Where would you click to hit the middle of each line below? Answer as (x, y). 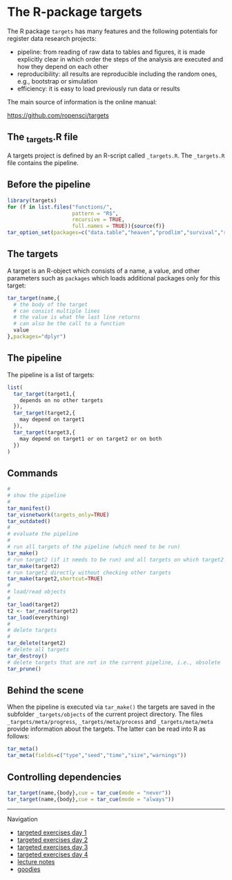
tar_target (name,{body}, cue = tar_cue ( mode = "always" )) (91, 799)
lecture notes (36, 861)
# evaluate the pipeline (43, 534)
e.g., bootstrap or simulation (57, 81)
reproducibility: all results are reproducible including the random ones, (117, 74)
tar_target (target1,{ (45, 394)
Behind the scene (46, 690)
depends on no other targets (61, 400)
